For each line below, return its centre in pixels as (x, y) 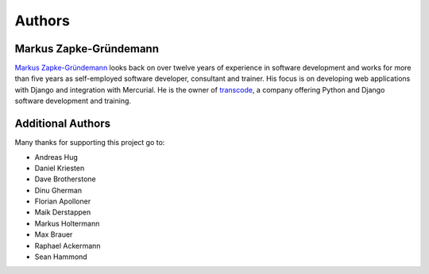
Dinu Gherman (58, 190)
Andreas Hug (56, 157)
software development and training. (73, 101)
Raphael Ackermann (68, 245)
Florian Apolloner (63, 201)
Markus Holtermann (67, 223)
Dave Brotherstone (65, 179)
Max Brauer (54, 234)
